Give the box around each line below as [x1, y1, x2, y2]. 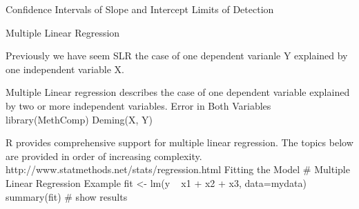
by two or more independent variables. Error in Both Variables [6, 98, 271, 112]
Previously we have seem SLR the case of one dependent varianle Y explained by [6, 48, 348, 63]
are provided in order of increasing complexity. [6, 148, 202, 163]
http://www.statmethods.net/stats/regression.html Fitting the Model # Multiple [6, 162, 350, 177]
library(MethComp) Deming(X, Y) [6, 112, 153, 126]
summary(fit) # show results [6, 189, 128, 203]
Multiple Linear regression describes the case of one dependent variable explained [6, 85, 350, 99]
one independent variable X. [6, 61, 124, 76]
